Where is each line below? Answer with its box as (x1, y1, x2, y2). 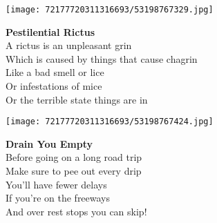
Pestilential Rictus (6, 24, 95, 39)
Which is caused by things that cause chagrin (6, 51, 198, 66)
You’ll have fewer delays (6, 177, 107, 191)
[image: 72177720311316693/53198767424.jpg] (6, 117, 214, 127)
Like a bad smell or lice (6, 65, 104, 79)
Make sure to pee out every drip (6, 164, 142, 178)
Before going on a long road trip (6, 150, 142, 164)
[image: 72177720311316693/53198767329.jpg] (6, 5, 214, 14)
